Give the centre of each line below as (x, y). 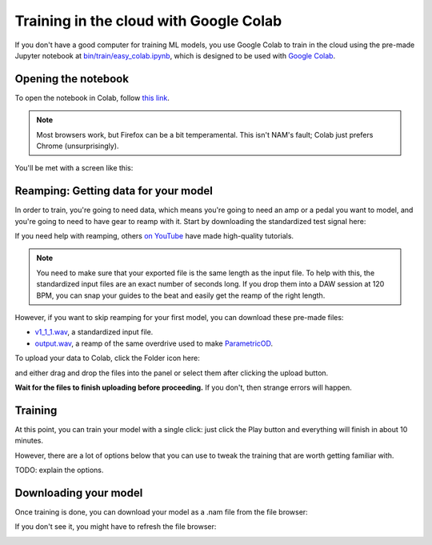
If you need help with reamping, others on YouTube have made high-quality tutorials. (154, 236)
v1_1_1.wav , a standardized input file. (94, 332)
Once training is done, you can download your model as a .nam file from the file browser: (161, 511)
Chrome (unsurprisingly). (78, 146)
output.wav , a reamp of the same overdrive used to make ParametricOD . (154, 343)
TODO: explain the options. (59, 470)
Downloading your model (79, 493)
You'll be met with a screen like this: (74, 168)
